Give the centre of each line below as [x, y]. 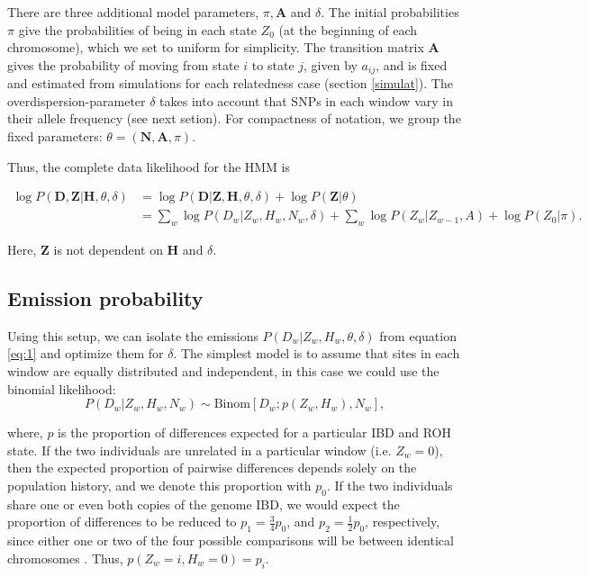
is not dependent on [108, 250]
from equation [418, 335]
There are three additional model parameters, [133, 12]
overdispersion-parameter [77, 100]
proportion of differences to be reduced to [122, 522]
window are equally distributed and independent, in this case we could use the [223, 371]
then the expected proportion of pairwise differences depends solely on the [212, 468]
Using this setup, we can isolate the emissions [133, 335]
